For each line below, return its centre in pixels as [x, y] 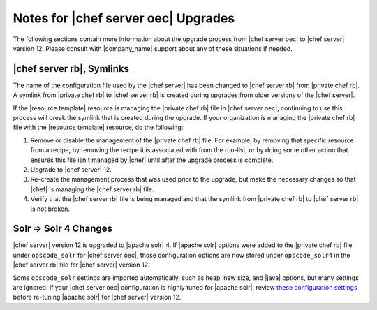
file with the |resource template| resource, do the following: [98, 127]
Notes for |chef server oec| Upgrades [124, 18]
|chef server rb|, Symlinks [71, 69]
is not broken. [50, 209]
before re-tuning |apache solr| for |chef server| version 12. [97, 297]
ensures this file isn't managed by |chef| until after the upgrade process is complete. [152, 160]
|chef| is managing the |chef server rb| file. [92, 189]
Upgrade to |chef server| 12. [71, 169]
